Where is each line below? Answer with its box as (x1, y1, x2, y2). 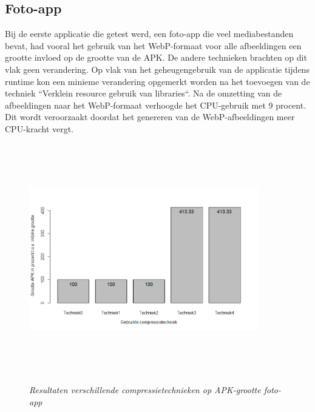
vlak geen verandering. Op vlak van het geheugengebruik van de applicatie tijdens (5, 62, 310, 75)
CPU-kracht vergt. (5, 122, 74, 135)
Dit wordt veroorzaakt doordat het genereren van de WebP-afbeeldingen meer (5, 110, 295, 123)
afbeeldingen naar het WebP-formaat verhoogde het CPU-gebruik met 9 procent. (5, 98, 307, 111)
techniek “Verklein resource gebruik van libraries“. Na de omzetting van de (5, 87, 282, 100)
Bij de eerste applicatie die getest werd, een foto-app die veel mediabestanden (5, 27, 294, 40)
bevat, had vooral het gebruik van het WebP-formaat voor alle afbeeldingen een (5, 39, 302, 52)
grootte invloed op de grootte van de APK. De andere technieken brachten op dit (5, 51, 307, 64)
